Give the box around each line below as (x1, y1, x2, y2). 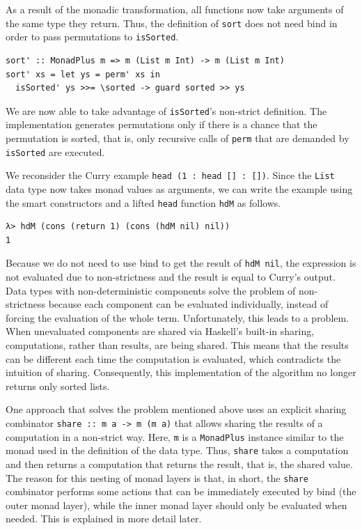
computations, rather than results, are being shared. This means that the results (6, 337, 349, 352)
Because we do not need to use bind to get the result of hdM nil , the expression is (6, 256, 356, 270)
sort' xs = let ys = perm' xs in (6, 69, 160, 79)
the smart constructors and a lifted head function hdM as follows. (6, 195, 281, 210)
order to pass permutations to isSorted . (6, 29, 179, 44)
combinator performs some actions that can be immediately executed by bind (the (6, 484, 356, 499)
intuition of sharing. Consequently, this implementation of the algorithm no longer (6, 365, 356, 380)
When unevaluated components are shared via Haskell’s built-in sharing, (6, 324, 315, 338)
